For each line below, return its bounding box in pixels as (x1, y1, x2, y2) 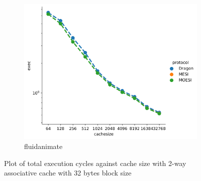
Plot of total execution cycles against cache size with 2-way (4, 157, 186, 168)
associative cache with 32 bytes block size (4, 167, 132, 178)
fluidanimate (24, 141, 63, 151)
